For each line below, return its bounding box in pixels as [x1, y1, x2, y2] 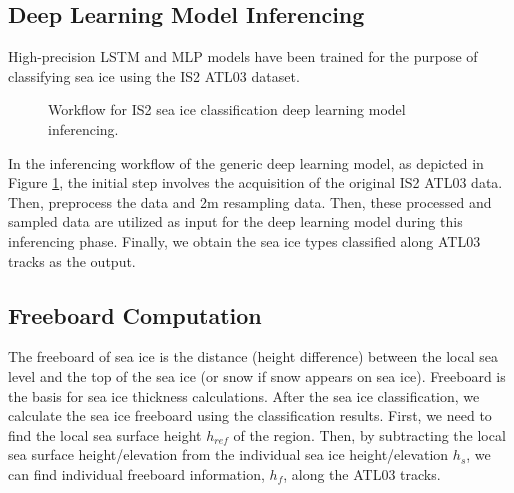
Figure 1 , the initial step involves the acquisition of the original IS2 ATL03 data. [8, 172, 503, 193]
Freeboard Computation [8, 299, 262, 330]
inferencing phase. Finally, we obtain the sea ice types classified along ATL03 [8, 230, 481, 251]
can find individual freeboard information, [8, 463, 265, 484]
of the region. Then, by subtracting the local [233, 424, 506, 445]
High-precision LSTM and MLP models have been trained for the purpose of [8, 46, 478, 67]
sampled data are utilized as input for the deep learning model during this [8, 211, 463, 232]
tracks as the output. [8, 250, 136, 271]
